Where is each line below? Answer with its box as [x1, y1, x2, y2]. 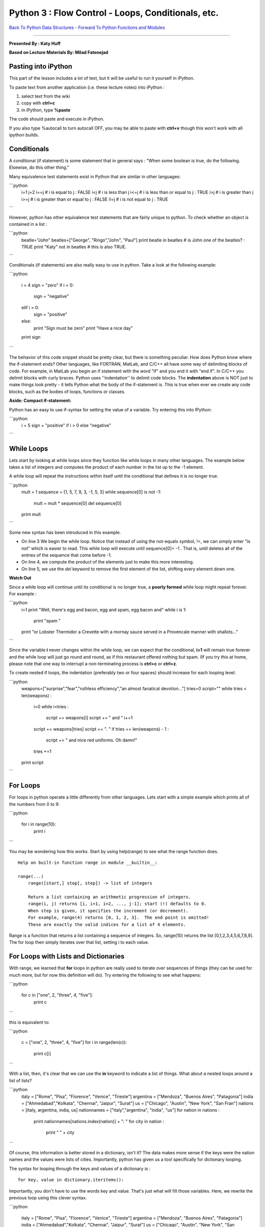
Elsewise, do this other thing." [9, 164, 70, 170]
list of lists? [9, 1077, 32, 1083]
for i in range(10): [21, 821, 56, 827]
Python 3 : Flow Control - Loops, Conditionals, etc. [9, 7, 219, 18]
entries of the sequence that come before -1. [21, 552, 112, 558]
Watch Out [9, 575, 31, 581]
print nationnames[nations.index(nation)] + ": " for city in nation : [33, 1118, 164, 1124]
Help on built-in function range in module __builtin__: [18, 859, 158, 865]
